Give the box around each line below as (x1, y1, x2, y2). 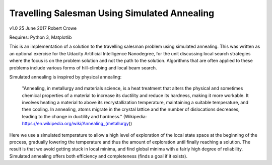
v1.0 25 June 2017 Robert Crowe (9, 25, 77, 31)
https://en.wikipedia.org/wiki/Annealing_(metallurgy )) (22, 121, 132, 127)
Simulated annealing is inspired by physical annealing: (9, 73, 122, 80)
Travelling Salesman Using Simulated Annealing (9, 8, 215, 19)
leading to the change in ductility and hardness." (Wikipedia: (22, 113, 147, 119)
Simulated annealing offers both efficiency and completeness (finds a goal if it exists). (9, 153, 188, 159)
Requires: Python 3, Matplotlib (9, 34, 72, 40)
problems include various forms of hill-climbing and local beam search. (9, 64, 157, 70)
